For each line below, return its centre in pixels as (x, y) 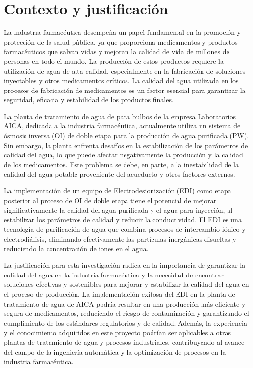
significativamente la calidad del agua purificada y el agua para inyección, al (118, 210)
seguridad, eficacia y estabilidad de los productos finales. (89, 100)
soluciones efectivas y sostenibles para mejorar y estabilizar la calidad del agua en (126, 284)
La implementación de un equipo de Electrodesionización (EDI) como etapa (118, 191)
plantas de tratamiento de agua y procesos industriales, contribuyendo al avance (124, 342)
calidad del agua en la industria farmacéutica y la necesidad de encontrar (114, 274)
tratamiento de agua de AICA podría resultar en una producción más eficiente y (125, 303)
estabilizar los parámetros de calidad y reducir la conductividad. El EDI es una (123, 219)
